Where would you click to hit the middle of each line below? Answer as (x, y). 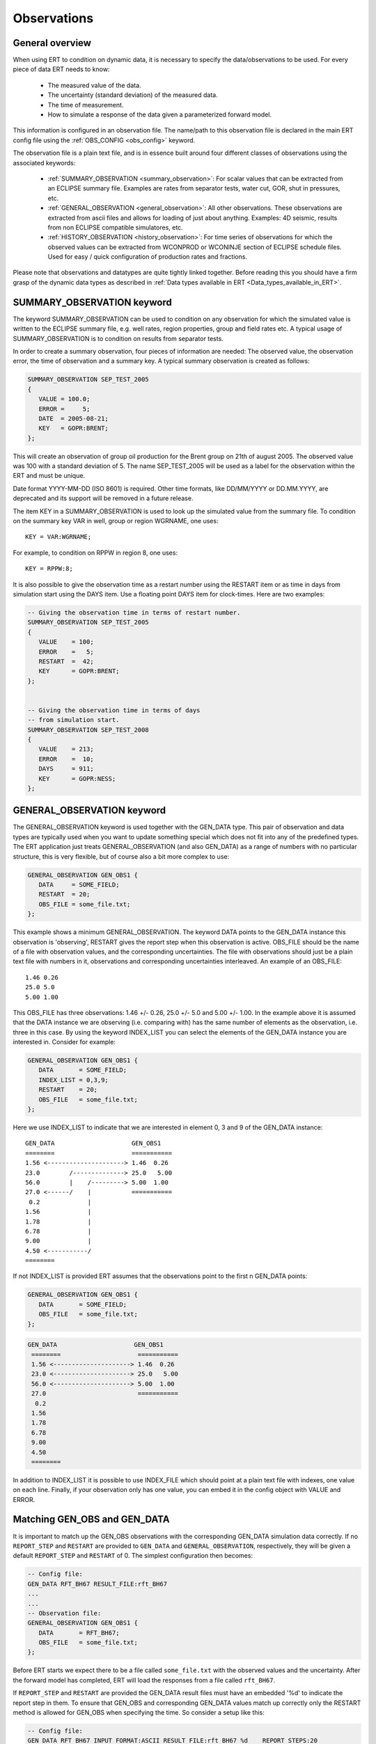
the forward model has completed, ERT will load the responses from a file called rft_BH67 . (144, 1680)
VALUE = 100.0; (64, 399)
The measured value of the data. (95, 85)
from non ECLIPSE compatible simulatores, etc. (116, 227)
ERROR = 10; (66, 759)
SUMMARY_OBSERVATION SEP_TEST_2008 (88, 730)
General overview (52, 43)
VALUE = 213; (66, 749)
